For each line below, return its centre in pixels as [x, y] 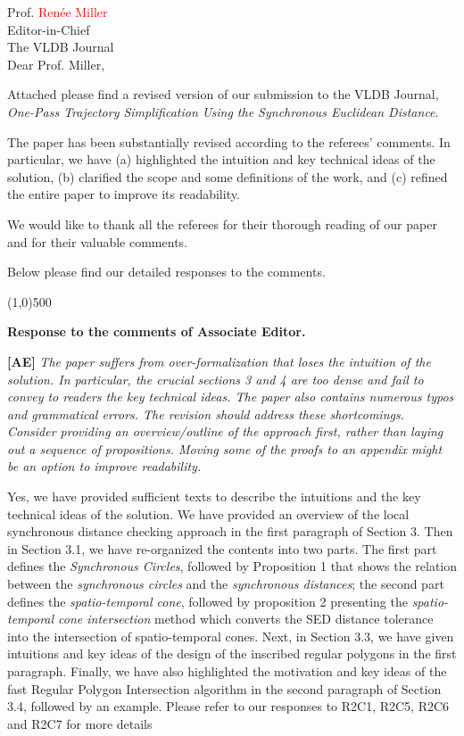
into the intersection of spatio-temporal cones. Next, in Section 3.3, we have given [231, 636]
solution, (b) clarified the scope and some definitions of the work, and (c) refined [228, 176]
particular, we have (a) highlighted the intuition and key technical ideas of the [221, 159]
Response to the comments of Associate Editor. [157, 331]
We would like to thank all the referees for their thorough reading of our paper [222, 223]
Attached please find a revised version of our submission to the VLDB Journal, [223, 94]
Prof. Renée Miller [58, 12]
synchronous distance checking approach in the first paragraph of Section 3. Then [230, 531]
